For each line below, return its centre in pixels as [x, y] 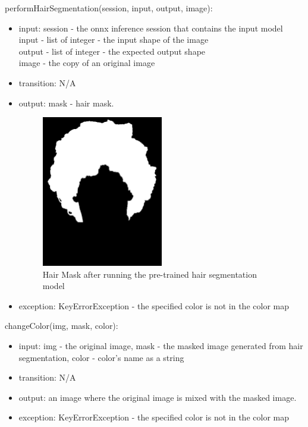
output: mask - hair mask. [66, 103]
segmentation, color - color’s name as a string [101, 357]
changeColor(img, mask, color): [62, 326]
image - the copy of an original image [87, 63]
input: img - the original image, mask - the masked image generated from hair [161, 345]
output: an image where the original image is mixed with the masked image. [158, 397]
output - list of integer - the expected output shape [112, 51]
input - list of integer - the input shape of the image [114, 40]
